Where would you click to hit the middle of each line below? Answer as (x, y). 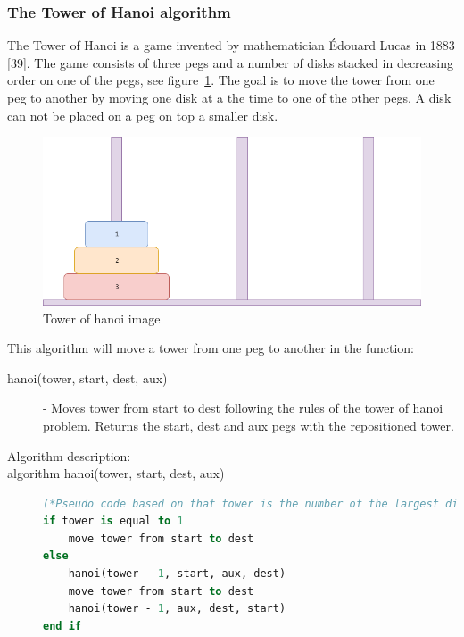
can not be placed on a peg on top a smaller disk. (143, 115)
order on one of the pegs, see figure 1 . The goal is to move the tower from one (221, 80)
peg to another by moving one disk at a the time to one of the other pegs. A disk (229, 97)
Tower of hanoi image (102, 318)
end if (62, 626)
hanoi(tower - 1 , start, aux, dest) (177, 574)
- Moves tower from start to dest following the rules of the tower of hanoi (243, 408)
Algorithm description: (69, 455)
